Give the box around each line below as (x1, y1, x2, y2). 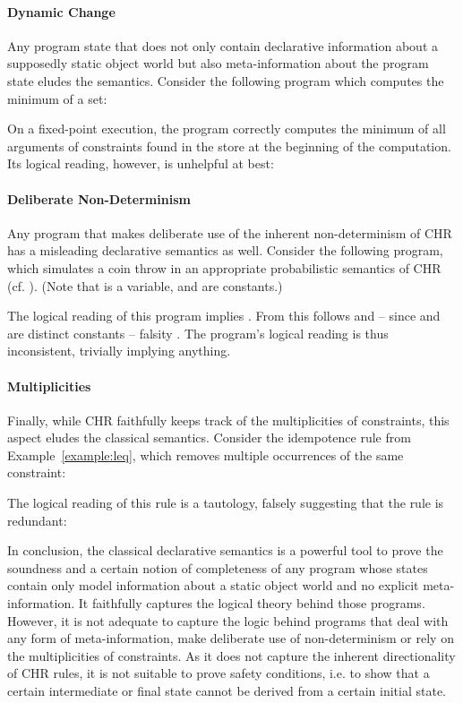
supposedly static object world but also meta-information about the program (7, 54, 429, 73)
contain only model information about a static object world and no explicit (7, 576, 419, 595)
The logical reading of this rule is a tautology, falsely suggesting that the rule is (7, 493, 444, 512)
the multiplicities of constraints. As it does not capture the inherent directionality (7, 646, 456, 664)
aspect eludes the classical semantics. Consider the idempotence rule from (7, 428, 411, 447)
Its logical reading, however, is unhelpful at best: (7, 154, 274, 173)
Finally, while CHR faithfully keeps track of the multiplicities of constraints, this (7, 410, 450, 429)
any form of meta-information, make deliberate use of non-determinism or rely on (7, 629, 454, 647)
